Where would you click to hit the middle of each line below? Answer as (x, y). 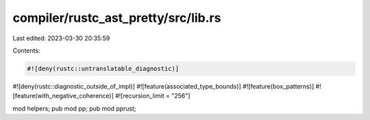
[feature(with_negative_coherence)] (63, 96)
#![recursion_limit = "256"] (153, 96)
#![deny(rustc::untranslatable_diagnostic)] (103, 69)
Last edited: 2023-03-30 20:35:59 (61, 38)
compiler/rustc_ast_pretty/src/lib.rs (117, 18)
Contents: (26, 50)
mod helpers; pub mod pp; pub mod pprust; (74, 108)
